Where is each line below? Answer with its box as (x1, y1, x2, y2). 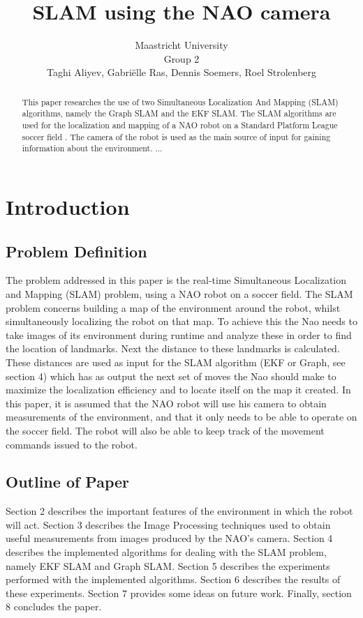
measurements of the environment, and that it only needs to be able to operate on (6, 409, 357, 424)
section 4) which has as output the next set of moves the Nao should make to (6, 368, 336, 383)
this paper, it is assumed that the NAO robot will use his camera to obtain (6, 395, 327, 410)
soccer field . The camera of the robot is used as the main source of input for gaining (22, 130, 331, 142)
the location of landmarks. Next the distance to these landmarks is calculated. (6, 341, 340, 356)
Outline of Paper (6, 471, 130, 492)
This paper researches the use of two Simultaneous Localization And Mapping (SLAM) (22, 96, 339, 107)
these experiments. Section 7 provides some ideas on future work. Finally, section (6, 585, 352, 600)
